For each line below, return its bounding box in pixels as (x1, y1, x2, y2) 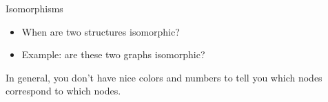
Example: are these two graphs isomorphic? (21, 47, 205, 62)
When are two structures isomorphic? (21, 24, 180, 38)
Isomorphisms (6, 1, 63, 15)
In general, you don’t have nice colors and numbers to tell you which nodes (6, 70, 322, 84)
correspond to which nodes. (6, 84, 121, 98)
